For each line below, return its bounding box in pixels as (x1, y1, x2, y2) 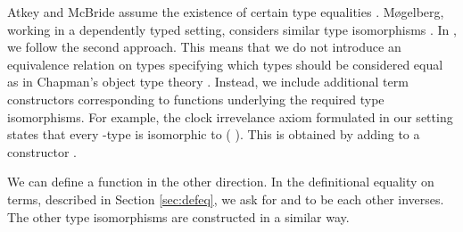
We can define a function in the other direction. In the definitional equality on (7, 172, 434, 191)
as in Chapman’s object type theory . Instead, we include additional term (7, 72, 409, 91)
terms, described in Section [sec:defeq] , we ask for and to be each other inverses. (7, 189, 444, 208)
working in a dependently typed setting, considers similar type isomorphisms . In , (7, 20, 457, 38)
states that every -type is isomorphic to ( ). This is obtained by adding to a (7, 125, 420, 144)
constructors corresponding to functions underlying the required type (7, 89, 384, 108)
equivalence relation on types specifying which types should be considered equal (7, 54, 443, 73)
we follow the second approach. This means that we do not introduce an (7, 37, 401, 56)
